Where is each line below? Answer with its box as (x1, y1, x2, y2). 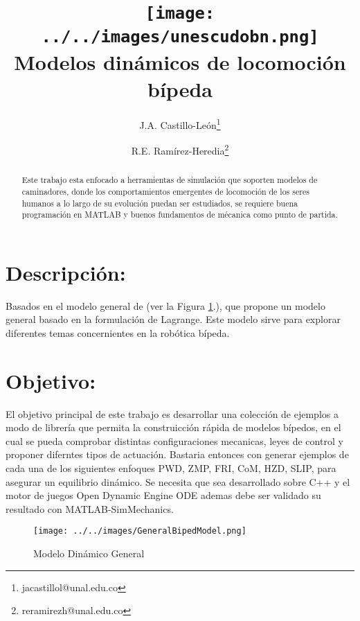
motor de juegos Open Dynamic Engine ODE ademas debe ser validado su (6, 488, 321, 502)
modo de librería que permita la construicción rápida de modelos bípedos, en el (6, 420, 341, 435)
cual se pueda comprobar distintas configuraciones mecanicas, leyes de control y (6, 433, 343, 448)
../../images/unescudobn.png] (41, 26, 319, 46)
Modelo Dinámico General (33, 546, 145, 561)
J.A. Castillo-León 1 (139, 115, 221, 132)
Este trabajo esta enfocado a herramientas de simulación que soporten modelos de (21, 174, 318, 186)
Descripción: (6, 258, 126, 286)
